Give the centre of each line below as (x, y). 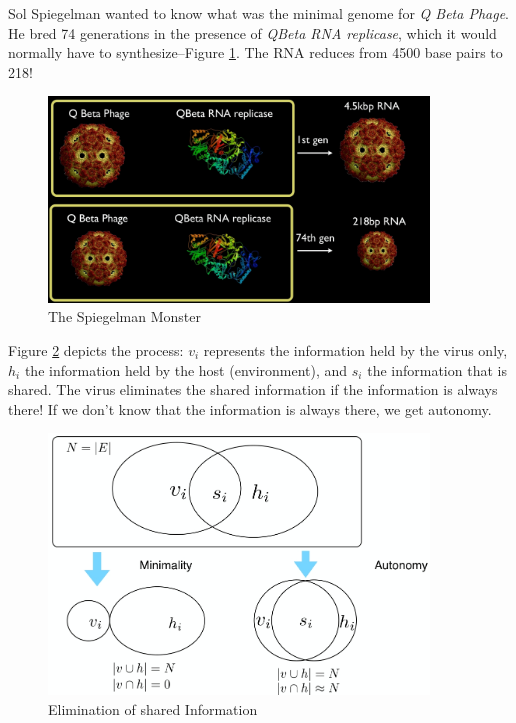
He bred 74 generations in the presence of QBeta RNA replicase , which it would (252, 32)
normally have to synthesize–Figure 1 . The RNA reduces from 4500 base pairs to (255, 52)
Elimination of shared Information (153, 708)
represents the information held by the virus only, (355, 350)
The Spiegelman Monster (124, 316)
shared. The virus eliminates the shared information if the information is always (253, 389)
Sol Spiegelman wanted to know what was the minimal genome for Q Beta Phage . (258, 13)
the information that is (437, 369)
